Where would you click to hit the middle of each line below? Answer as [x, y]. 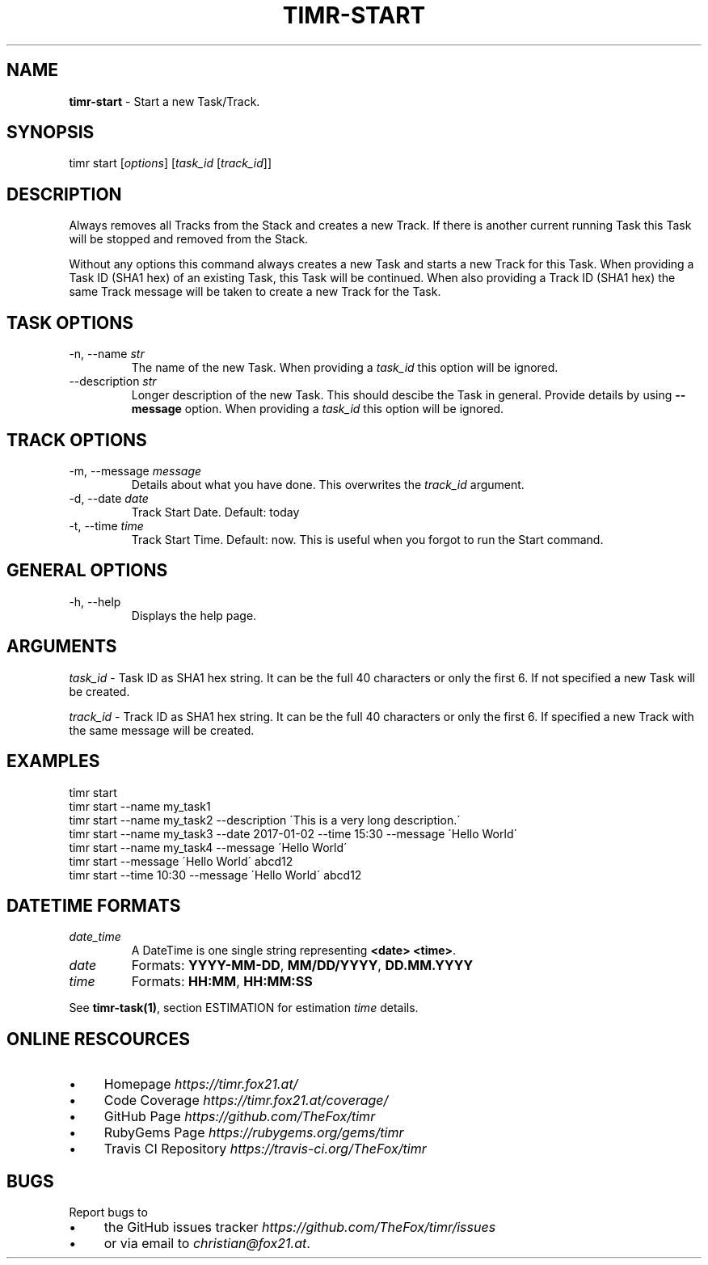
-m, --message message [135, 470]
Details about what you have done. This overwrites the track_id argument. [328, 484]
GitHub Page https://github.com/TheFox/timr [240, 1117]
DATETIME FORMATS [94, 905]
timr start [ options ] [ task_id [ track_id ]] [171, 163]
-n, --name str [107, 354]
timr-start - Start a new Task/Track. [164, 101]
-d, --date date [109, 498]
